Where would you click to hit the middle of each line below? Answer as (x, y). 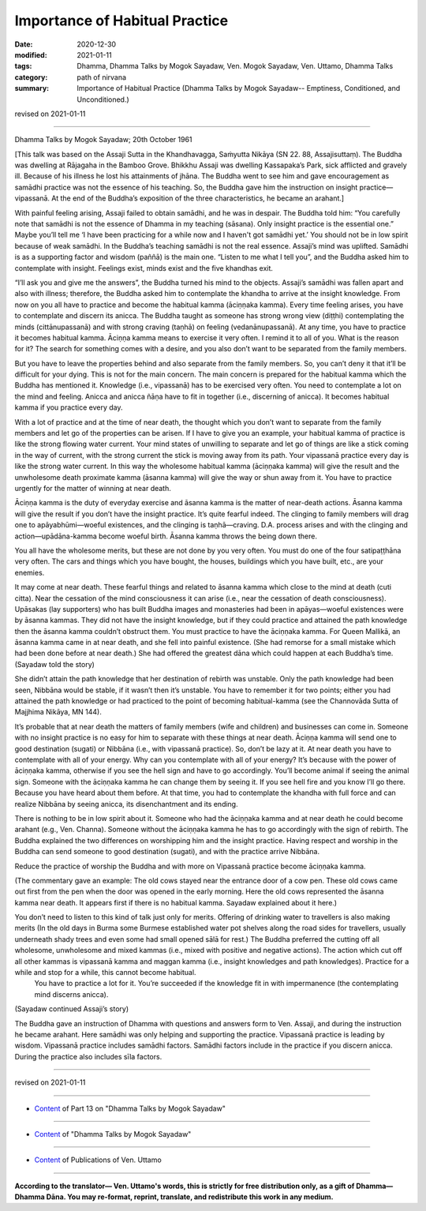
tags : (23, 66)
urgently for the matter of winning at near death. (93, 488)
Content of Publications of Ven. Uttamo (98, 1160)
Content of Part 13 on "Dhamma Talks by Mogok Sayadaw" (130, 1108)
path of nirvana (101, 77)
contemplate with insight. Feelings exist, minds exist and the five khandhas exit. (144, 268)
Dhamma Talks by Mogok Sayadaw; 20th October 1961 (103, 140)
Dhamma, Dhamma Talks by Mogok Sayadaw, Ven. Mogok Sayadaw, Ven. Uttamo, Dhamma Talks (235, 66)
